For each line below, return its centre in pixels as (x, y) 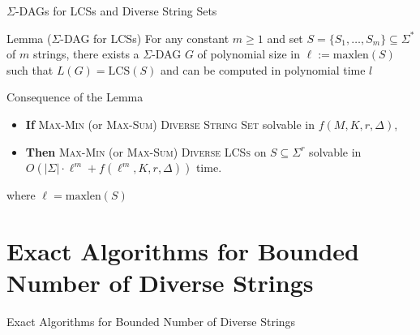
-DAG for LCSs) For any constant (145, 38)
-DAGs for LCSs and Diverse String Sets (116, 11)
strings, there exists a (86, 54)
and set (285, 38)
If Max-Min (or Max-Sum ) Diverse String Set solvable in (170, 124)
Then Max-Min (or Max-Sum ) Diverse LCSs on (146, 151)
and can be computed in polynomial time (263, 69)
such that (30, 69)
